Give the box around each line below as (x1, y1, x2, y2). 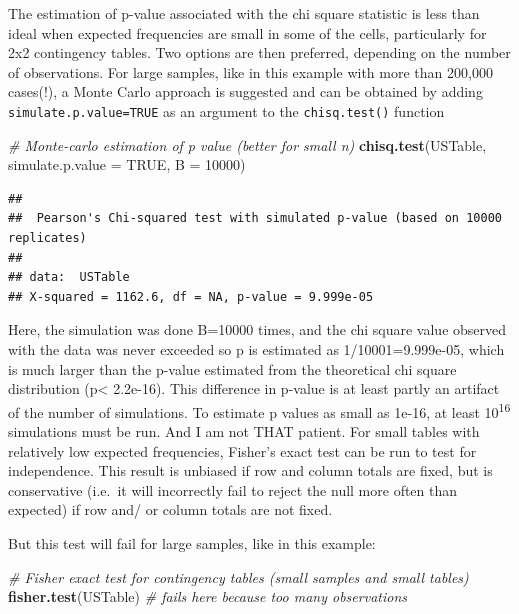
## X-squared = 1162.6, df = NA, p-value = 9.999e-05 (8, 289, 374, 304)
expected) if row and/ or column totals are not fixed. (8, 499, 333, 520)
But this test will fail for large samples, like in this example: (8, 532, 376, 553)
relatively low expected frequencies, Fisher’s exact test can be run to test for (8, 440, 477, 461)
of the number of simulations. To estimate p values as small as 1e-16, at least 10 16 (8, 398, 511, 422)
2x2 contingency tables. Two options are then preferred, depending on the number (8, 42, 511, 63)
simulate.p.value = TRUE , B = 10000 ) (8, 154, 246, 175)
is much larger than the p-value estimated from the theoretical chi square (8, 358, 457, 379)
